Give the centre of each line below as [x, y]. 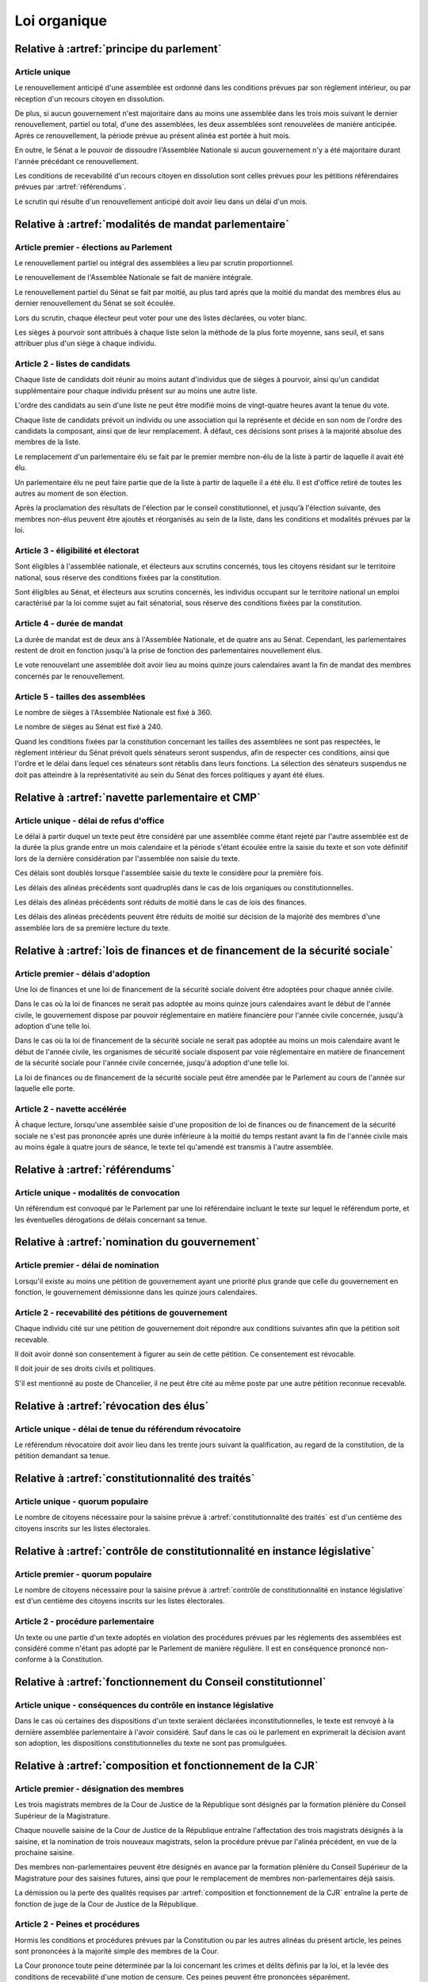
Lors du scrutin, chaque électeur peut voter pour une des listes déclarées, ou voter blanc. [161, 318]
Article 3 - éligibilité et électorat [77, 550]
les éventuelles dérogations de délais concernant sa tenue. [111, 1219]
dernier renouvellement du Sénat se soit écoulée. [95, 303]
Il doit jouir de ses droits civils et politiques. [85, 1368]
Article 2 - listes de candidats [73, 364]
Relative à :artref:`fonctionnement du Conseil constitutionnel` [170, 1682]
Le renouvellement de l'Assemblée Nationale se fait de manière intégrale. [134, 277]
